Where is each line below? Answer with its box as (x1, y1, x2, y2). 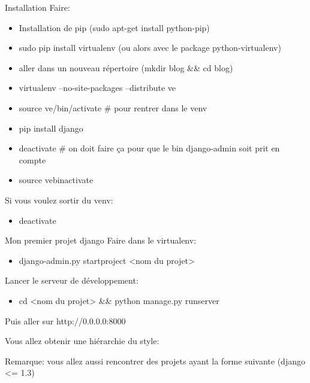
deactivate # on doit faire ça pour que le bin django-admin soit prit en (19, 142, 280, 154)
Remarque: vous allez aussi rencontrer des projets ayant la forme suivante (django (5, 354, 305, 367)
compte (19, 153, 46, 166)
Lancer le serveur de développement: (5, 274, 139, 287)
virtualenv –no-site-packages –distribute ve (19, 81, 176, 94)
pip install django (19, 121, 83, 134)
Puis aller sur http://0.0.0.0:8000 (5, 314, 126, 327)
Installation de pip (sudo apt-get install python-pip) (19, 21, 210, 34)
